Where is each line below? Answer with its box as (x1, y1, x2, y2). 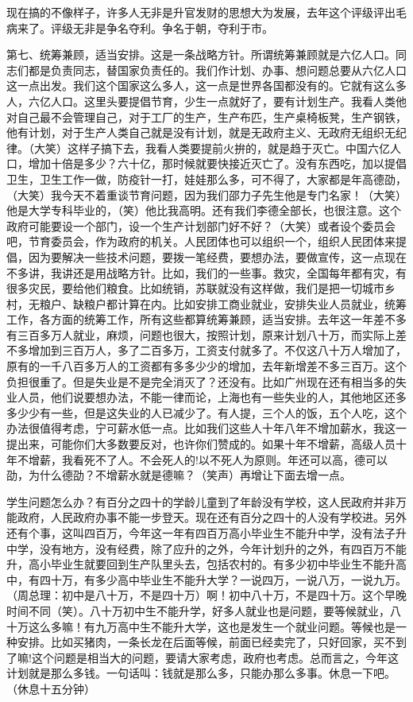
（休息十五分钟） (6, 680, 95, 696)
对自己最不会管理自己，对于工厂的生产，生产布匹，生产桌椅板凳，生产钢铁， (6, 108, 407, 125)
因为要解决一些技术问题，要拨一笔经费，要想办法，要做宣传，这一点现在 (28, 248, 407, 265)
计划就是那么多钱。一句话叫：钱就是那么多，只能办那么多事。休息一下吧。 (6, 665, 396, 681)
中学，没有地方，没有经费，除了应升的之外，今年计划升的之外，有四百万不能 (6, 540, 407, 557)
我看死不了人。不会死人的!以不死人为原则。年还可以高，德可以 (61, 451, 388, 467)
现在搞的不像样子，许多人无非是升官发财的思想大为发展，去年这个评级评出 (6, 4, 396, 20)
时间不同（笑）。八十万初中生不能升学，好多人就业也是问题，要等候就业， (6, 602, 390, 619)
